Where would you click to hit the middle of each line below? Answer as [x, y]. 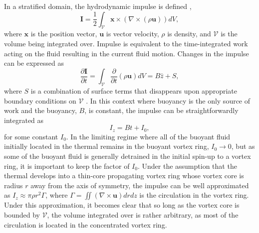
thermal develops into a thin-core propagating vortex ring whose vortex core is [124, 175]
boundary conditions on [40, 100]
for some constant [31, 136]
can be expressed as [34, 63]
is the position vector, [64, 34]
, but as [243, 146]
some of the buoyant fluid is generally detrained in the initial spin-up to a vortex [128, 156]
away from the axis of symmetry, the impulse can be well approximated [140, 185]
